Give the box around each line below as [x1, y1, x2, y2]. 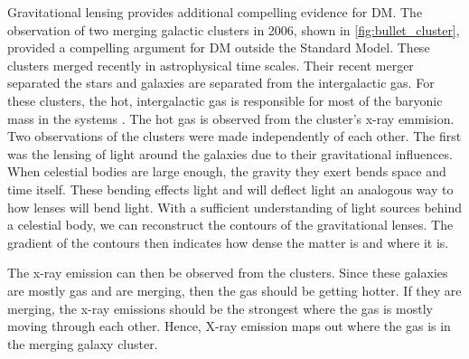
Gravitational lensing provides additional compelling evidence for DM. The [7, 3, 423, 21]
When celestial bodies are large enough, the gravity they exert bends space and [7, 162, 446, 181]
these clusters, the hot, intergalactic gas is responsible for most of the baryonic [7, 90, 443, 109]
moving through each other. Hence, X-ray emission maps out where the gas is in [7, 316, 451, 335]
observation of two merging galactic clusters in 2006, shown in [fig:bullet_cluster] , [7, 20, 460, 39]
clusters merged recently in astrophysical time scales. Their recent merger [7, 55, 414, 74]
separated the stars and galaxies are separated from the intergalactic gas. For [7, 73, 435, 92]
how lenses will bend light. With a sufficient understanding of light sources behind [7, 197, 463, 216]
